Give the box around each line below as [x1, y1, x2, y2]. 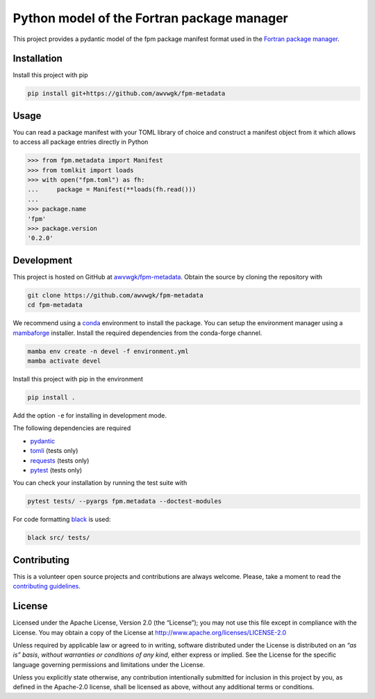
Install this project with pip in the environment [12, 375, 144, 384]
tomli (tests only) [30, 447, 78, 455]
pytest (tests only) [30, 466, 83, 474]
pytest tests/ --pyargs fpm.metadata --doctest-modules [27, 497, 222, 505]
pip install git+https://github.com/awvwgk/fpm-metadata [27, 90, 226, 97]
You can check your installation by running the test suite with [12, 479, 187, 487]
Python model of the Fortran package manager [12, 10, 288, 26]
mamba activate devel [27, 357, 101, 365]
